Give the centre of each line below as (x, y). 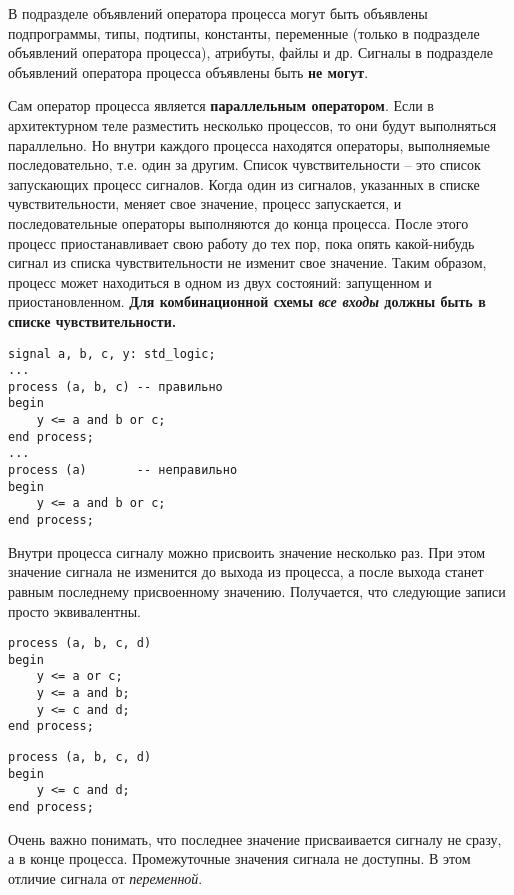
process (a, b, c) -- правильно (115, 386)
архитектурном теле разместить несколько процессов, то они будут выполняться (252, 124)
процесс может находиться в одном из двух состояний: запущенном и (220, 281)
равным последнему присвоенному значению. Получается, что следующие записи (257, 590)
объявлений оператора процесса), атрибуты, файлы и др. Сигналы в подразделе (250, 52)
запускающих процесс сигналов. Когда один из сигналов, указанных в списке (244, 183)
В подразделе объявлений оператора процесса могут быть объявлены (218, 13)
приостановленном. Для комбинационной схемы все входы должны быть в (247, 301)
